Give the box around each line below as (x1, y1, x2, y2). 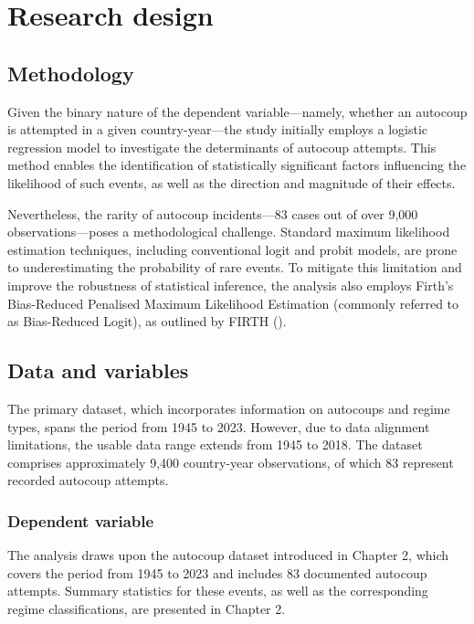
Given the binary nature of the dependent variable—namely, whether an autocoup (7, 101, 468, 121)
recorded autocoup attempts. (7, 471, 169, 490)
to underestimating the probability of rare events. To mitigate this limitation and (7, 258, 462, 277)
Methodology (7, 58, 134, 87)
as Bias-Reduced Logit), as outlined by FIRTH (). (7, 312, 287, 331)
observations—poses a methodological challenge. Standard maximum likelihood (7, 222, 450, 241)
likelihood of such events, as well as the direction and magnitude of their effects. (7, 173, 456, 192)
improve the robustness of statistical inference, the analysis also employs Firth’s (7, 275, 454, 294)
